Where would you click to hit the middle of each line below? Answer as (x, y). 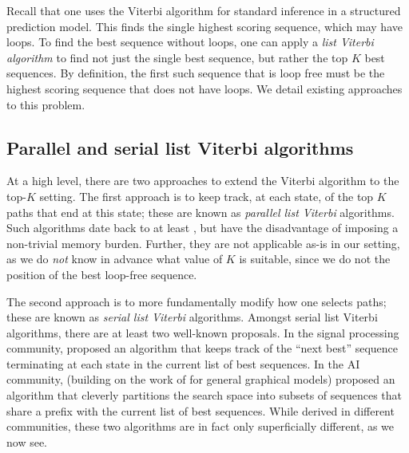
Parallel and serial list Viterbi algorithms (180, 147)
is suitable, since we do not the (315, 259)
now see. (27, 441)
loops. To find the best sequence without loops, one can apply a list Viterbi (190, 42)
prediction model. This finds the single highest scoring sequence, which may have (204, 26)
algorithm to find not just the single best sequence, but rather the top (177, 57)
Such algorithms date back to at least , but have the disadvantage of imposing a (203, 228)
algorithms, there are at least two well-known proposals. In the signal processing (203, 332)
